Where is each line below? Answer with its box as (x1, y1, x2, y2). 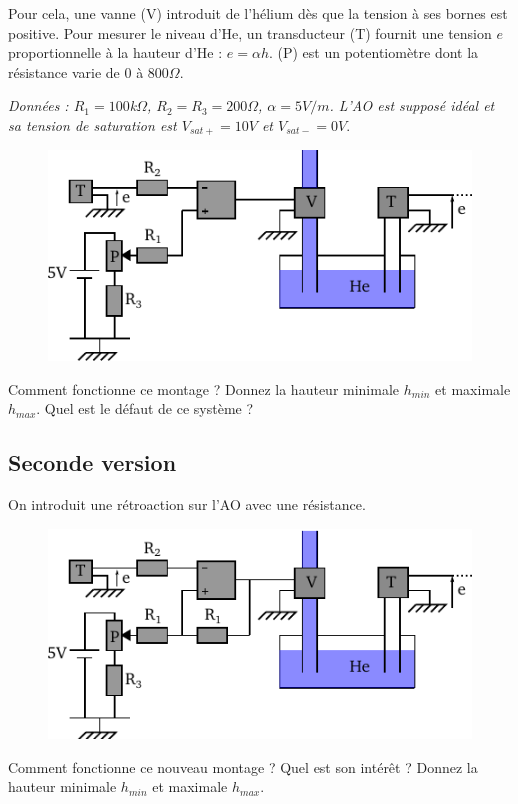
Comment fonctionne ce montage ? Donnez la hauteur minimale (8, 378, 400, 399)
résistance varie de (8, 61, 120, 82)
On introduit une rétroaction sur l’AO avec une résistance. (8, 494, 366, 515)
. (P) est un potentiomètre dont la (268, 42, 479, 63)
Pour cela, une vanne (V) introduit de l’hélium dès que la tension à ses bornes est (8, 3, 508, 23)
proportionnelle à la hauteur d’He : (8, 42, 223, 63)
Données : (8, 95, 69, 116)
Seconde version (8, 447, 177, 478)
